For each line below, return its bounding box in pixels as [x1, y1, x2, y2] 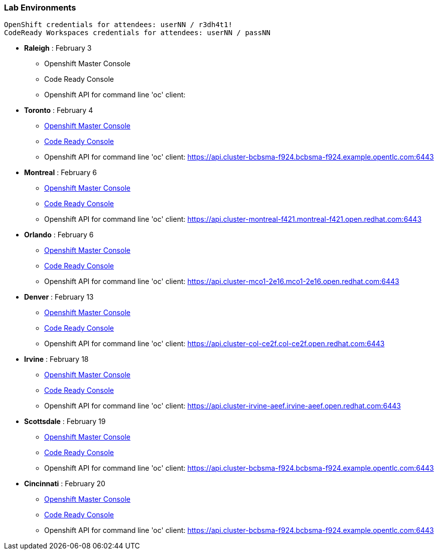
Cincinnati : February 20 [24, 479, 105, 488]
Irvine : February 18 [24, 355, 89, 364]
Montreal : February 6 [24, 168, 97, 177]
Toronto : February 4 [24, 106, 93, 115]
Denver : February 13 [24, 293, 94, 302]
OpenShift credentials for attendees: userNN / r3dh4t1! [4, 21, 233, 29]
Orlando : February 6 [24, 230, 94, 239]
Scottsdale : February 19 [24, 417, 106, 426]
